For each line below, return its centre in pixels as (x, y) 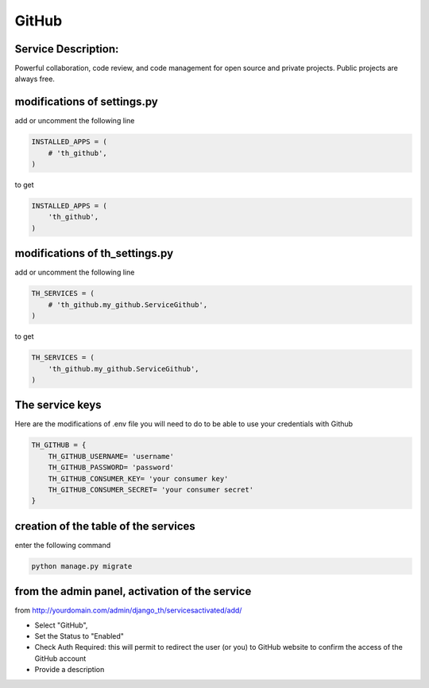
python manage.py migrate (82, 566)
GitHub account (60, 658)
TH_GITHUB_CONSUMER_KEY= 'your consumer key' (138, 478)
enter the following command (63, 545)
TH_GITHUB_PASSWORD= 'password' (111, 468)
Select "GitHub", (61, 625)
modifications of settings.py (86, 102)
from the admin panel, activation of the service (133, 591)
